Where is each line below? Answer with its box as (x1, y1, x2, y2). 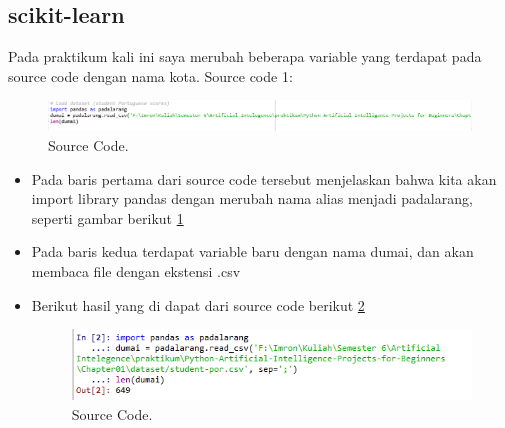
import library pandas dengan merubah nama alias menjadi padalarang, (31, 188, 473, 209)
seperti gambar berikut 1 (31, 207, 184, 228)
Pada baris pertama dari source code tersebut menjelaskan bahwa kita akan (31, 168, 497, 189)
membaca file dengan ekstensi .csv (31, 261, 241, 281)
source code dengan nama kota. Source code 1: (8, 65, 293, 86)
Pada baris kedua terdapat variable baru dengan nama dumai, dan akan (31, 241, 474, 262)
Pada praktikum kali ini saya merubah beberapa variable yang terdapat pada (8, 46, 482, 67)
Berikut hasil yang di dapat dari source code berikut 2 (31, 294, 365, 315)
